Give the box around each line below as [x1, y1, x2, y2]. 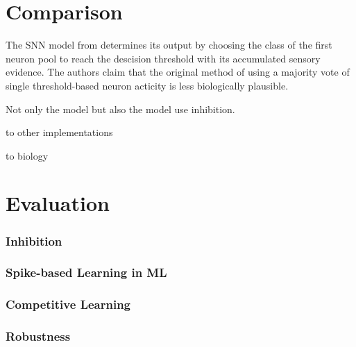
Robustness [6, 328, 71, 345]
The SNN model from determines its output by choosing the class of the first [6, 37, 332, 52]
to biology [6, 148, 49, 162]
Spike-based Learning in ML [6, 264, 167, 281]
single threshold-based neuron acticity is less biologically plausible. [6, 78, 289, 92]
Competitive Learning [6, 296, 131, 313]
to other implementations [6, 125, 113, 139]
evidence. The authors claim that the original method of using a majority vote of [6, 65, 350, 79]
